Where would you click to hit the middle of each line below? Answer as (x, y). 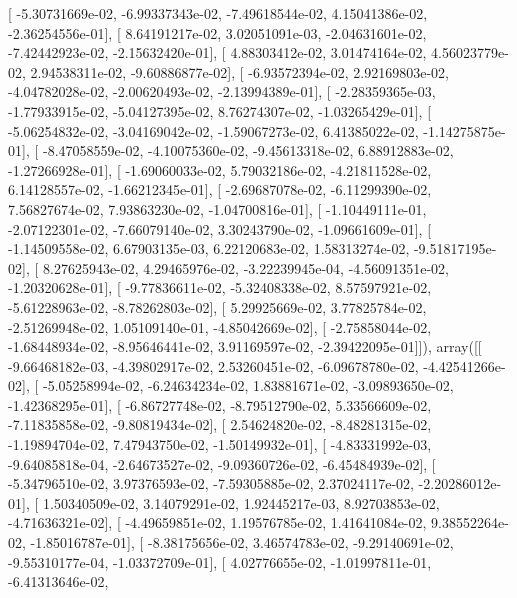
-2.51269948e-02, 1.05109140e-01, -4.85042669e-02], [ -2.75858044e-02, (220, 326)
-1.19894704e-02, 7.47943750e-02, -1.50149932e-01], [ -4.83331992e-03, (220, 444)
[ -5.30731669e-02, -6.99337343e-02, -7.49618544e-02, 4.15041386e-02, (218, 13)
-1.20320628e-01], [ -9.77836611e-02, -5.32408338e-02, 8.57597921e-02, (220, 287)
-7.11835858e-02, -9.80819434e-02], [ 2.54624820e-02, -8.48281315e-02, (220, 424)
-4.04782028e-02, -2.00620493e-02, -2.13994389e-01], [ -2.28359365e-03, (222, 91)
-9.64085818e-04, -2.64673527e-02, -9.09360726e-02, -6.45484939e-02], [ (222, 463)
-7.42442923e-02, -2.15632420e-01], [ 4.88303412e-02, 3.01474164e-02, (217, 52)
